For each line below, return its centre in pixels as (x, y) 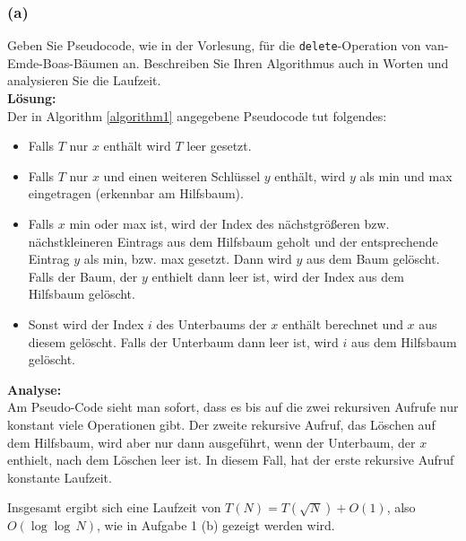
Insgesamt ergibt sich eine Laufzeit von (114, 507)
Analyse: (35, 389)
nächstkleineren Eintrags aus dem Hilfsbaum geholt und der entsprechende (233, 241)
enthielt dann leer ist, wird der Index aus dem (278, 276)
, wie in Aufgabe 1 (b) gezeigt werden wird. (216, 525)
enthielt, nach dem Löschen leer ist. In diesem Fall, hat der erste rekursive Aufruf (231, 460)
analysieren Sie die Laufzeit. (84, 80)
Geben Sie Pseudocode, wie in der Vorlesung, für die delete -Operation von (214, 45)
